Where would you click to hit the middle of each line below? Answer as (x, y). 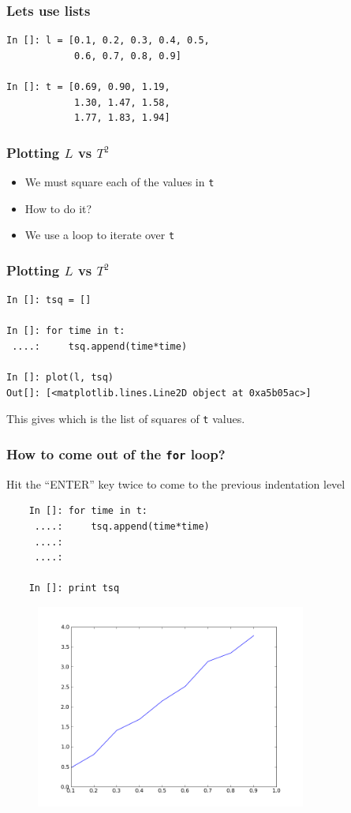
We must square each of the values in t (119, 182)
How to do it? (58, 208)
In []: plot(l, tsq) (60, 378)
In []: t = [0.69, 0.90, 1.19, (88, 87)
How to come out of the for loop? (116, 453)
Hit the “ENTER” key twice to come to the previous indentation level (176, 483)
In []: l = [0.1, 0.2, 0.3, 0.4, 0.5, (108, 41)
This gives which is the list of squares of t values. (126, 419)
